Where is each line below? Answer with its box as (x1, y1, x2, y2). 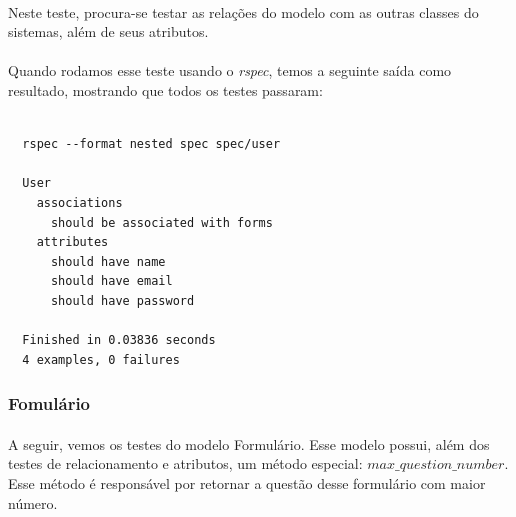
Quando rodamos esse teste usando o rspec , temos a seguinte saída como (8, 60, 452, 81)
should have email (50, 274, 173, 289)
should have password (50, 293, 195, 308)
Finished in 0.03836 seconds (22, 333, 216, 348)
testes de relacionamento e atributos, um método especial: (8, 453, 363, 474)
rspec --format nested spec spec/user (22, 137, 281, 152)
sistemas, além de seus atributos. (8, 21, 209, 42)
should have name (50, 254, 166, 269)
